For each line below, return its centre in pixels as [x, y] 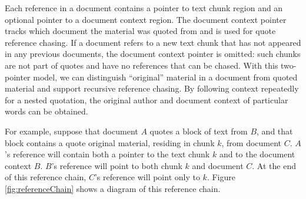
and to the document [257, 154]
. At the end [274, 165]
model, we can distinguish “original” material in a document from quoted [165, 77]
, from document [252, 142]
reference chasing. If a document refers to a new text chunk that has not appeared [153, 42]
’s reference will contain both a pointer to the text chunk [107, 154]
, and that [275, 131]
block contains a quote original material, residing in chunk [110, 142]
